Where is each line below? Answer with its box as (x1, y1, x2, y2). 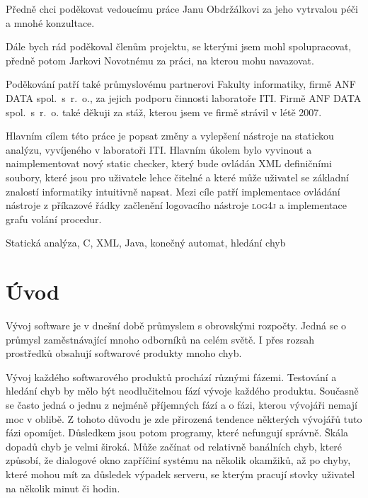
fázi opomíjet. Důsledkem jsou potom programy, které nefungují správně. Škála (6, 425, 349, 440)
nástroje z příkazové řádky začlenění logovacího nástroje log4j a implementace (6, 198, 347, 213)
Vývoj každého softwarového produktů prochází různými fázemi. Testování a (6, 369, 337, 384)
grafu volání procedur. (6, 211, 102, 226)
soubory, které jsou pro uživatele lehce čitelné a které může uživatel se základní (6, 169, 349, 184)
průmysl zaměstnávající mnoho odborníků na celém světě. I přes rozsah (6, 332, 315, 346)
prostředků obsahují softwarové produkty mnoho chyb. (6, 346, 242, 361)
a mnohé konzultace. (6, 15, 95, 30)
